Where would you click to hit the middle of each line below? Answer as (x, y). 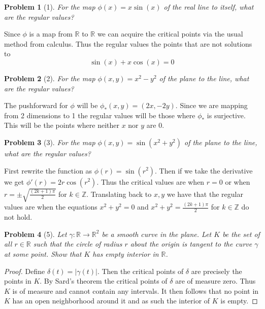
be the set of (241, 234)
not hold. (18, 217)
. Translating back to (119, 194)
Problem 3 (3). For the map (50, 142)
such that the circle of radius (78, 244)
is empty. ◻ (239, 301)
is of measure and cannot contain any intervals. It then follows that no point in (136, 290)
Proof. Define (25, 271)
